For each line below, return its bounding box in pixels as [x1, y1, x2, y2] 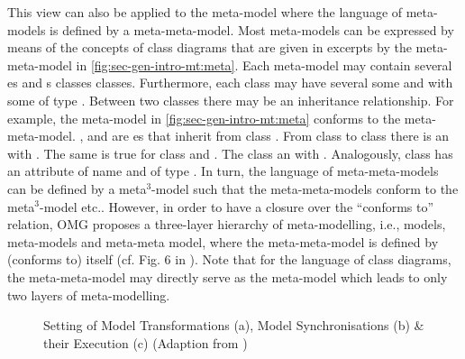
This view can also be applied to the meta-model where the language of [7, 3, 403, 21]
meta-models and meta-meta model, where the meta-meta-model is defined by [7, 232, 439, 251]
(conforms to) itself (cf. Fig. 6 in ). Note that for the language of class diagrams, [7, 250, 451, 269]
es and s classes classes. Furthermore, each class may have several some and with [7, 73, 453, 92]
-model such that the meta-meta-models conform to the [151, 179, 459, 198]
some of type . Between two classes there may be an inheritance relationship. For [7, 90, 454, 109]
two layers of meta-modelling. [7, 285, 170, 304]
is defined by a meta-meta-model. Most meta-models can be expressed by [50, 20, 454, 39]
